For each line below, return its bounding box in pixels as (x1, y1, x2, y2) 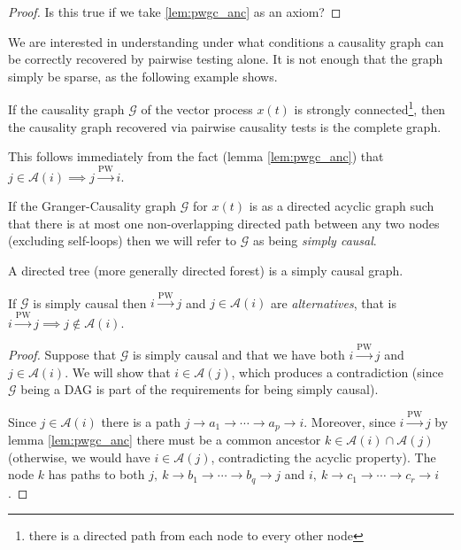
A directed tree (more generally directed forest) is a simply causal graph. (8, 260, 403, 279)
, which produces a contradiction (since (231, 362, 443, 381)
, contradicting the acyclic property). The (211, 447, 436, 466)
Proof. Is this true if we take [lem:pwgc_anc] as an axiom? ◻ (8, 3, 342, 20)
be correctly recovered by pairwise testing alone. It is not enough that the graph (8, 50, 443, 68)
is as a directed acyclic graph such (249, 197, 434, 215)
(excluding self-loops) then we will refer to (8, 231, 237, 250)
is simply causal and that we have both (133, 345, 345, 364)
